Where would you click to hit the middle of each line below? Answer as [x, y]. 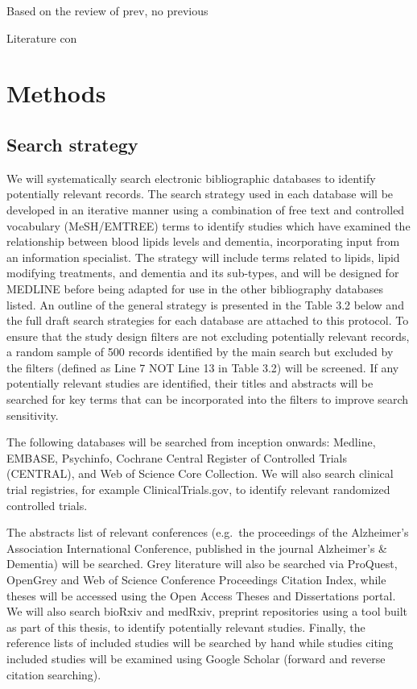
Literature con [42, 37]
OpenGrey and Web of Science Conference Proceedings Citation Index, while [196, 580]
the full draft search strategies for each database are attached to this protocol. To [208, 320]
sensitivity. [33, 415]
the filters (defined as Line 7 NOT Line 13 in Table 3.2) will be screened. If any [203, 367]
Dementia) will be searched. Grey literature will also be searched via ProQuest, [202, 564]
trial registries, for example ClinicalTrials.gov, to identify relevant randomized [198, 490]
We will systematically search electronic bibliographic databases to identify [191, 178]
